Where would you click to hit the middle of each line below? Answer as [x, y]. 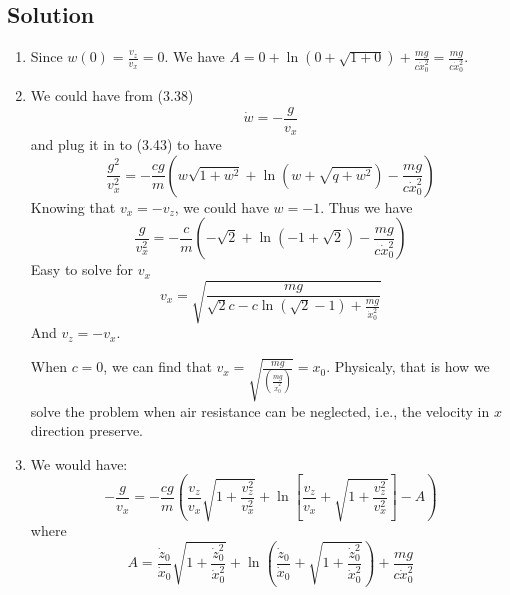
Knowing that [73, 206]
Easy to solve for [82, 269]
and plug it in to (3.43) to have [126, 144]
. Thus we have [366, 206]
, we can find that [157, 366]
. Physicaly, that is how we [408, 366]
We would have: [79, 463]
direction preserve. [86, 430]
